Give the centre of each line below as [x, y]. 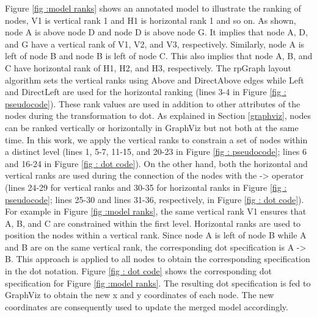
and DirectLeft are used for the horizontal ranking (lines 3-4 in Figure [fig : [146, 92]
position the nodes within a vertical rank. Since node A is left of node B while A [156, 235]
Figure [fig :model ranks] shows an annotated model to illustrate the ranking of [153, 8]
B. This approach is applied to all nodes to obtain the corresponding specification [158, 259]
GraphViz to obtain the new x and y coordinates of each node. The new [140, 295]
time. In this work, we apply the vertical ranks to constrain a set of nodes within [156, 139]
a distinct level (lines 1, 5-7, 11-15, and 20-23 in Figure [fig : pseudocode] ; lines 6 [156, 151]
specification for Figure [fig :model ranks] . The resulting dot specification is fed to [158, 283]
